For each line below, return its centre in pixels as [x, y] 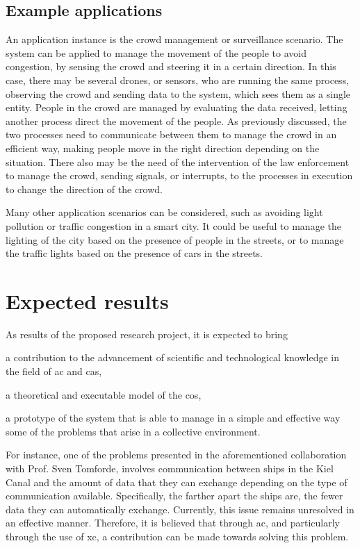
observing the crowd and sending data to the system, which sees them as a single [178, 93]
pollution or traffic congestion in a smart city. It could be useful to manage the [173, 225]
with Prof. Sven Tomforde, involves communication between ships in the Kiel [170, 468]
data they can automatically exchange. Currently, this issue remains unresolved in [180, 509]
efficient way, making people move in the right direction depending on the [163, 148]
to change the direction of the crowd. [84, 189]
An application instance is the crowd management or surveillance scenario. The [174, 39]
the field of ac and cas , [54, 371]
